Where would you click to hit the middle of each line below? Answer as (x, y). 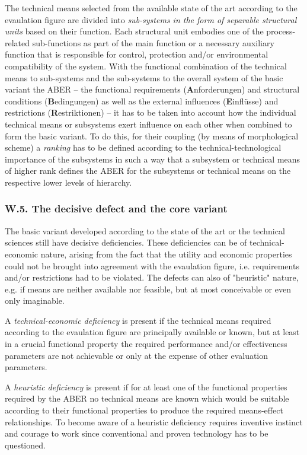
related (17, 42)
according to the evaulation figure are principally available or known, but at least (152, 332)
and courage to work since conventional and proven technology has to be (137, 433)
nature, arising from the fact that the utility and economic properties (166, 254)
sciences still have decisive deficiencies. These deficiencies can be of (126, 242)
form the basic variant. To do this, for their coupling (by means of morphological (152, 136)
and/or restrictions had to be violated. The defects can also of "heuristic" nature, (152, 277)
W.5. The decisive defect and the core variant (116, 209)
